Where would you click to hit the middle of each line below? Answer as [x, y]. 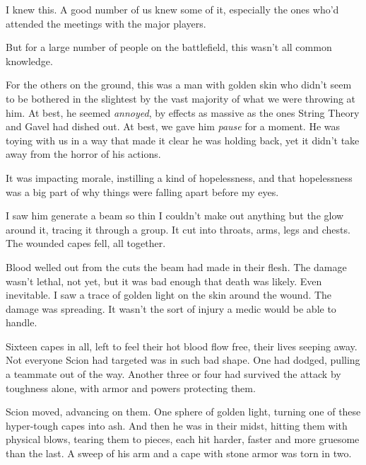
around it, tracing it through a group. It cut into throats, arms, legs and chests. [178, 229]
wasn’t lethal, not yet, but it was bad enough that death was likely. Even [164, 281]
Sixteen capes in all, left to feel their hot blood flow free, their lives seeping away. [182, 346]
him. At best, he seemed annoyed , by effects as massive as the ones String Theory [183, 112]
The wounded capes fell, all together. [86, 243]
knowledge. [29, 61]
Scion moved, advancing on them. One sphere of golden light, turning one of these [183, 412]
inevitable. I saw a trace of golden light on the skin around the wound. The [169, 295]
